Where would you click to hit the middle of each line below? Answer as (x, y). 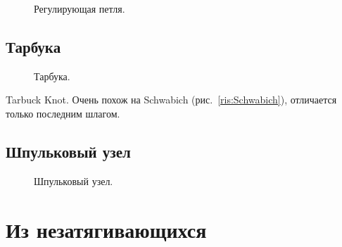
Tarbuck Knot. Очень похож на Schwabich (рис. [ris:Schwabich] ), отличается (171, 100)
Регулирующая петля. (80, 8)
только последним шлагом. (63, 113)
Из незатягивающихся (106, 229)
